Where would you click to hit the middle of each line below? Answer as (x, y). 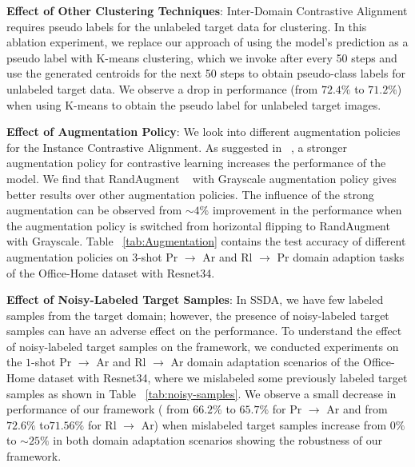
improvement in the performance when (307, 210)
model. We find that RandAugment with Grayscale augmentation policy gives (202, 178)
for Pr (287, 409)
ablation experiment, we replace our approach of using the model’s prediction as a (207, 42)
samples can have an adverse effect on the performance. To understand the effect (204, 331)
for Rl (102, 424)
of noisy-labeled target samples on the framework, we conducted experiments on (203, 346)
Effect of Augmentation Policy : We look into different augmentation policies (204, 132)
